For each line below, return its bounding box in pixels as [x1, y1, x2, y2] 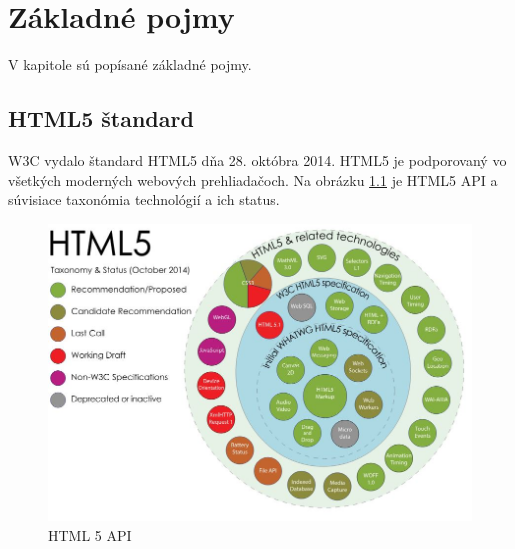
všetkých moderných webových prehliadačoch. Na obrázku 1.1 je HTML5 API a [8, 169, 498, 190]
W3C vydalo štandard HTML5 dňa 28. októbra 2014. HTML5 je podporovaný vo [8, 149, 507, 170]
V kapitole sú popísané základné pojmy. [8, 54, 252, 75]
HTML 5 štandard [8, 103, 194, 134]
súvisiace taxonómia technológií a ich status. [8, 189, 280, 210]
